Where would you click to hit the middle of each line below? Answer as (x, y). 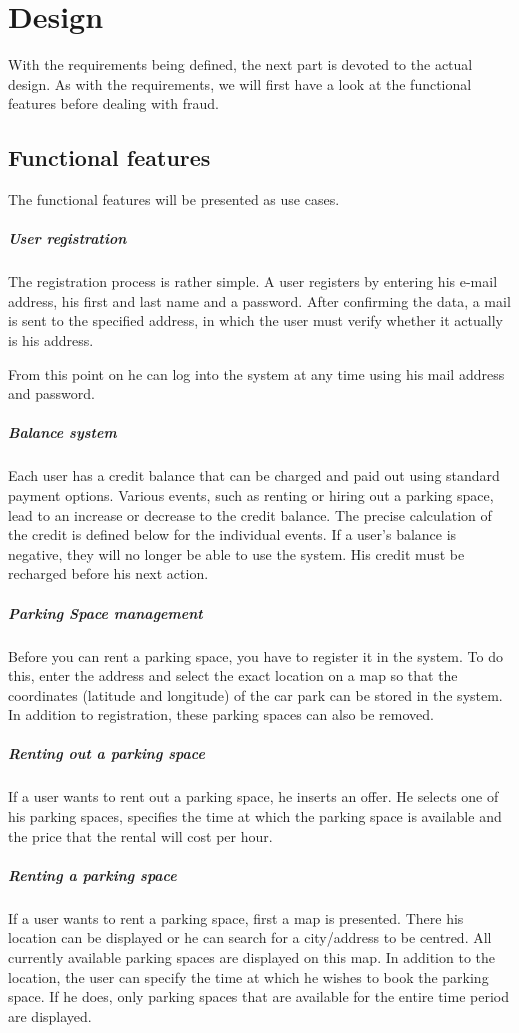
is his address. (51, 340)
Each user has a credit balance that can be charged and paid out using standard (254, 475)
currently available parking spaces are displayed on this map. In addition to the (251, 956)
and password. (51, 393)
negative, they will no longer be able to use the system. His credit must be (236, 553)
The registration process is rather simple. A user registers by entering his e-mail (253, 281)
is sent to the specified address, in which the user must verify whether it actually (255, 320)
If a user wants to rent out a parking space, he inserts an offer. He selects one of (253, 796)
